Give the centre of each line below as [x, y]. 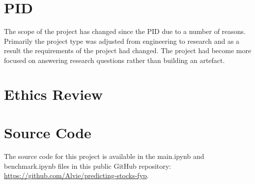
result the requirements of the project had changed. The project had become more [128, 50]
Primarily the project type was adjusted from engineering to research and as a [122, 41]
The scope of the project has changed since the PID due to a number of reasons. [125, 31]
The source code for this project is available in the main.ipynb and [104, 156]
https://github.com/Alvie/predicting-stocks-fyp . [76, 175]
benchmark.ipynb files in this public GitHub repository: [88, 166]
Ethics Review [54, 94]
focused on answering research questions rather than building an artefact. [114, 60]
